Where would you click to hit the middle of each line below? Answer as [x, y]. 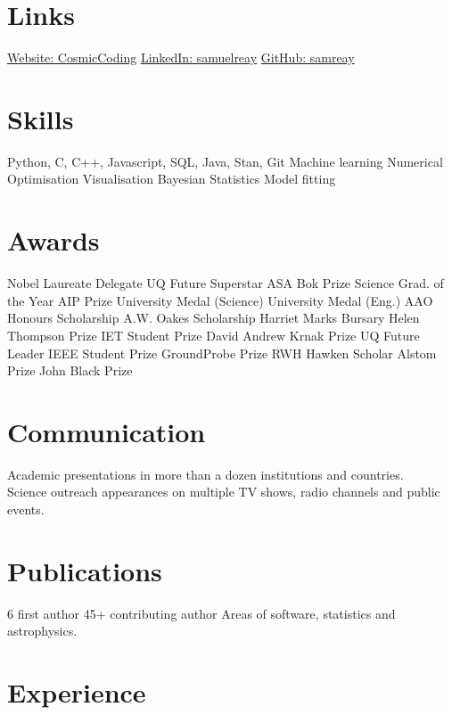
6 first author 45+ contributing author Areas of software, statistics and [201, 613]
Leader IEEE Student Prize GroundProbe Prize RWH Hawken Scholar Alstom [222, 353]
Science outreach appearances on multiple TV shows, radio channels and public [224, 492]
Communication [107, 431]
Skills [41, 118]
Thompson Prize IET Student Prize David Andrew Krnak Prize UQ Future [214, 335]
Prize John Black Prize [70, 370]
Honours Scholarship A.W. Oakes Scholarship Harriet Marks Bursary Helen [214, 318]
